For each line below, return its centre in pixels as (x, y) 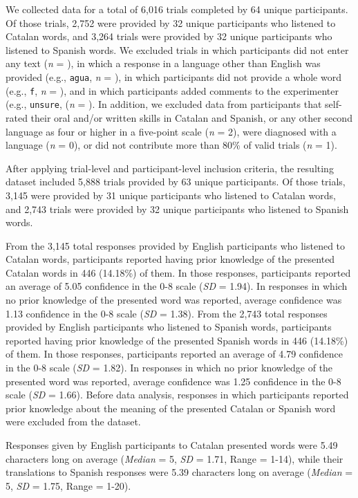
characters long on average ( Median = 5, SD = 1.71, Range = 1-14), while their (175, 458)
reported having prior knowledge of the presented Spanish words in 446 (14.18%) (177, 340)
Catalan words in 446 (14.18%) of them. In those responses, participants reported (178, 272)
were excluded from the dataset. (73, 422)
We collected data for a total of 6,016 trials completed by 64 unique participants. (177, 9)
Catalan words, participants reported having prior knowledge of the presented (170, 259)
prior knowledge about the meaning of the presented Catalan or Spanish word (171, 408)
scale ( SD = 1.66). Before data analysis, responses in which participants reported (177, 395)
